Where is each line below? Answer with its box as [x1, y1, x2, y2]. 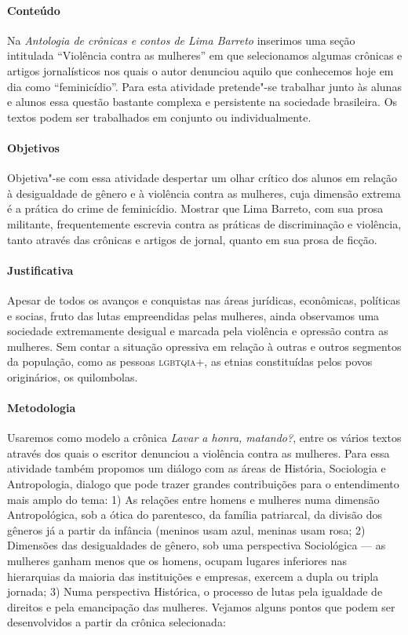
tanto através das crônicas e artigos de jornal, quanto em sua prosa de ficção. [7, 231, 377, 247]
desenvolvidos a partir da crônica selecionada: [7, 614, 226, 630]
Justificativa [7, 261, 74, 278]
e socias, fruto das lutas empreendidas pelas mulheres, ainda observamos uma [7, 307, 380, 323]
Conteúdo [7, 2, 60, 18]
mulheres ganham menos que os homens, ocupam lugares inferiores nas [7, 553, 348, 569]
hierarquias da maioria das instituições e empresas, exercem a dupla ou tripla [7, 567, 379, 584]
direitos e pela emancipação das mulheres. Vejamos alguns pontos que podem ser [7, 598, 395, 615]
